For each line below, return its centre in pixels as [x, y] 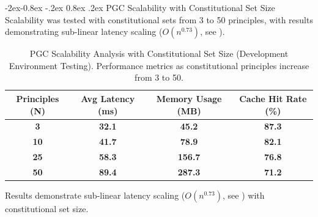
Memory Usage [189, 98]
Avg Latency [108, 98]
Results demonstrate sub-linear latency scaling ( [95, 195]
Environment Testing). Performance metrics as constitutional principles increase [159, 65]
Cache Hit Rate [273, 98]
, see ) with [244, 195]
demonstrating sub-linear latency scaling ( [84, 31]
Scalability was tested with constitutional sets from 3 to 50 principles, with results [159, 19]
